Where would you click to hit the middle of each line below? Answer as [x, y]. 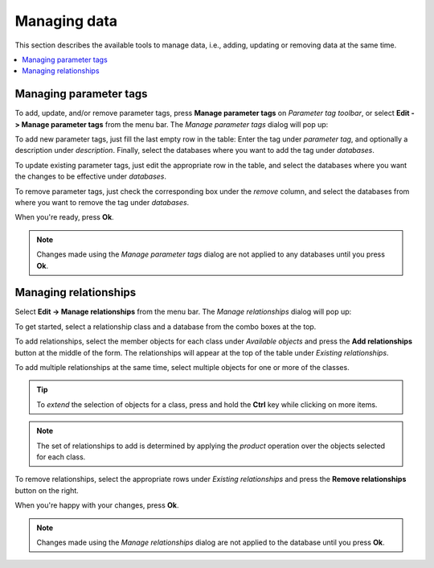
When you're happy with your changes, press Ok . [97, 505]
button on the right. [47, 490]
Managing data [66, 21]
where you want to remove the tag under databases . [102, 202]
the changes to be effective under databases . [91, 176]
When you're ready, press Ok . [64, 217]
